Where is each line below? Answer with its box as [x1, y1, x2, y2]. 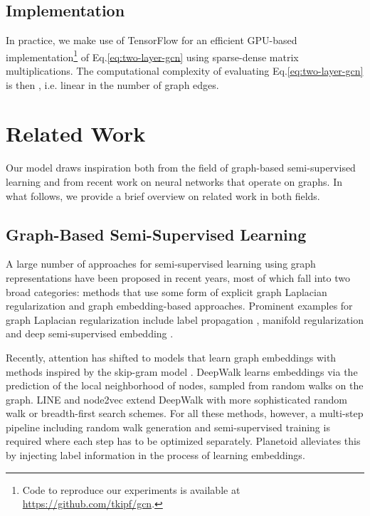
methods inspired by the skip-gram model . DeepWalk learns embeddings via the [6, 364, 358, 379]
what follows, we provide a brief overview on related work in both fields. [6, 188, 320, 203]
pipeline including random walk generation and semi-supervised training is [6, 419, 330, 434]
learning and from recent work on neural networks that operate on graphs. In [6, 174, 342, 189]
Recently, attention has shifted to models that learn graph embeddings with [6, 349, 337, 364]
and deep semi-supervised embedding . [6, 326, 174, 341]
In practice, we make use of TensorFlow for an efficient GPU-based [6, 33, 297, 48]
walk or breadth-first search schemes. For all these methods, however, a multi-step [6, 406, 364, 421]
